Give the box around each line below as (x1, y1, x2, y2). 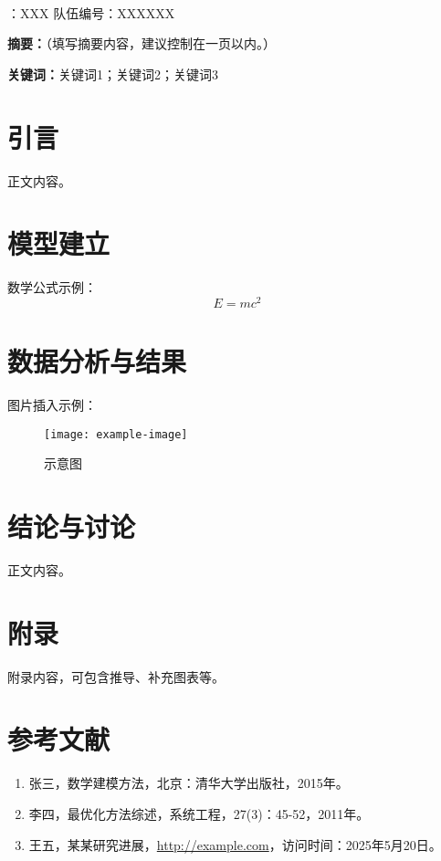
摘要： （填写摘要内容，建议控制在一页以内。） (7, 34, 276, 53)
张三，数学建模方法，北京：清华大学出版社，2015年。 (28, 773, 349, 793)
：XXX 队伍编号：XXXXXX (7, 3, 175, 22)
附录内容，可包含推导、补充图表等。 (7, 667, 225, 686)
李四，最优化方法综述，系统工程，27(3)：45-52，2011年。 (28, 804, 370, 824)
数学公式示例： (7, 278, 97, 297)
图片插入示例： (7, 395, 97, 415)
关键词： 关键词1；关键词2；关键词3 (7, 64, 218, 83)
